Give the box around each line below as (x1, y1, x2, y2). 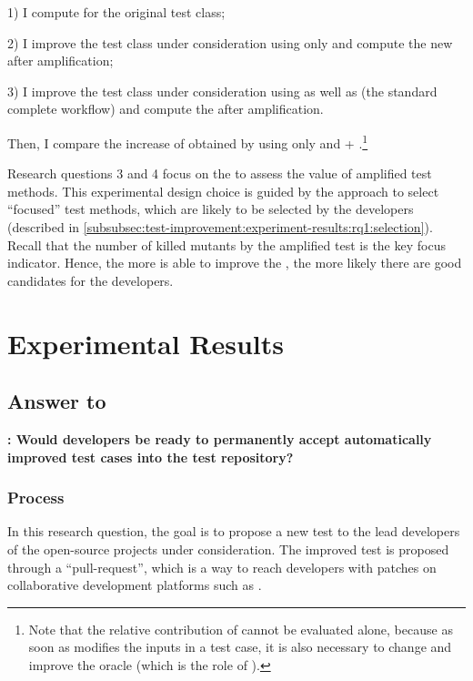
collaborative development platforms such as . (7, 575, 262, 595)
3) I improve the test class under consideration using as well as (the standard (7, 81, 438, 100)
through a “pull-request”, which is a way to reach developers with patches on (7, 557, 437, 576)
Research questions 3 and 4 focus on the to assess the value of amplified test (7, 164, 432, 183)
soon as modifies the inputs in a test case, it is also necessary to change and (28, 637, 452, 656)
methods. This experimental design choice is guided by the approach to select (7, 181, 439, 200)
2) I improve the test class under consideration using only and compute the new (7, 33, 453, 52)
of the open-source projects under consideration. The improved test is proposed (7, 539, 449, 558)
